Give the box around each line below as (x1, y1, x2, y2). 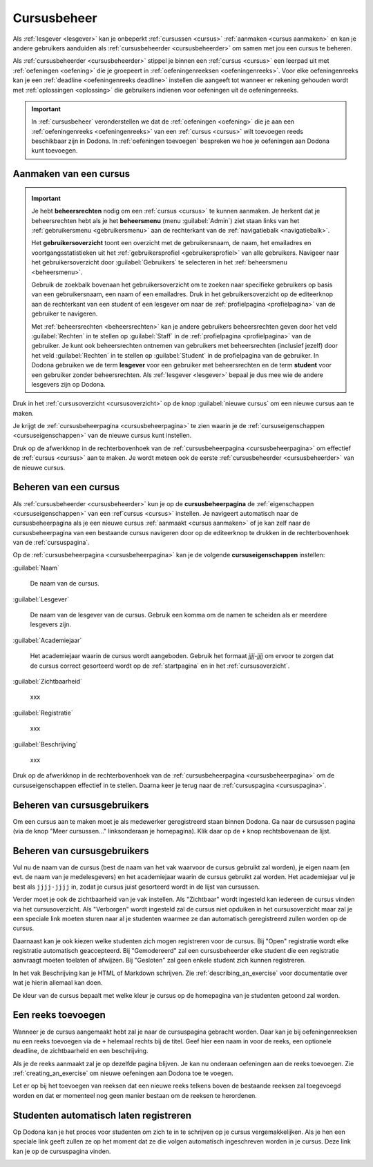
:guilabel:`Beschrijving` (12, 740, 79, 749)
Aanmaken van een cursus (12, 168, 131, 180)
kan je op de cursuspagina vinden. (12, 1147, 111, 1155)
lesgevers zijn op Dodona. (31, 380, 106, 388)
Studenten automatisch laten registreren (12, 1109, 191, 1121)
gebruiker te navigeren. (31, 309, 98, 318)
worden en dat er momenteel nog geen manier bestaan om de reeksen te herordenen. (12, 1091, 257, 1099)
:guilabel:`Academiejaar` (12, 636, 82, 644)
